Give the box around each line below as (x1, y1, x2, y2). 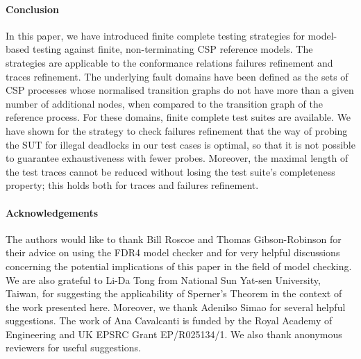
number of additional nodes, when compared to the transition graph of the (6, 96, 323, 110)
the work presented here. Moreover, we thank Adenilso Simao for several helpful (6, 299, 346, 314)
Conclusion (6, 1, 60, 16)
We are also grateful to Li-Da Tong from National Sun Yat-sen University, (6, 272, 321, 287)
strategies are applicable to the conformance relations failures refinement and (6, 55, 333, 69)
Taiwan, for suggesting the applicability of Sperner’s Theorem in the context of (6, 286, 342, 301)
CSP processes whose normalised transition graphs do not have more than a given (6, 83, 354, 97)
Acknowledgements (6, 205, 99, 219)
